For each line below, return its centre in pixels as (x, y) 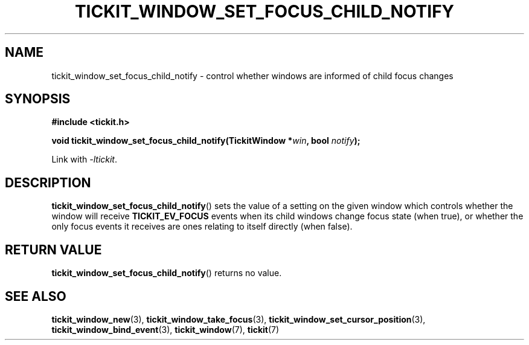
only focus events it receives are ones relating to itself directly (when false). (202, 227)
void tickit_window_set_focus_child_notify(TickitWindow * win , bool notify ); (206, 141)
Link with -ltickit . (85, 160)
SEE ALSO (36, 296)
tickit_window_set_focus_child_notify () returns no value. (167, 273)
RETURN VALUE (53, 250)
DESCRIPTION (48, 182)
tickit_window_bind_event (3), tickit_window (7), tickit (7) (165, 329)
